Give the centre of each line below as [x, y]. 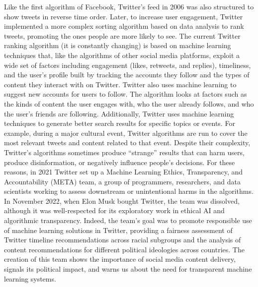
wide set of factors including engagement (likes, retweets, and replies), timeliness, [128, 65]
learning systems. [30, 278]
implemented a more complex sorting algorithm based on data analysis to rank [124, 26]
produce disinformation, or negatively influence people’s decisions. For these [120, 162]
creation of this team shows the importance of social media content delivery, [120, 259]
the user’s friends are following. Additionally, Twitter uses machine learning [119, 113]
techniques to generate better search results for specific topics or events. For [120, 123]
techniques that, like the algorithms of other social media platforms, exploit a [122, 55]
